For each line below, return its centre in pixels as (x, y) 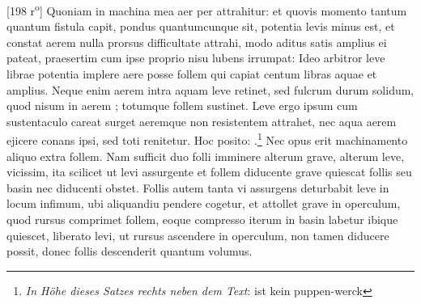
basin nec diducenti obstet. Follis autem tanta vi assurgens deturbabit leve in (198, 187)
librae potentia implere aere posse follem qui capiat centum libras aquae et (192, 74)
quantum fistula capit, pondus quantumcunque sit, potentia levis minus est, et (201, 26)
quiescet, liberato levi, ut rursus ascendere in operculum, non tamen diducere (198, 235)
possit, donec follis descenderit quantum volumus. (130, 251)
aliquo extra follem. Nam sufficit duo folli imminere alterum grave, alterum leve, (206, 156)
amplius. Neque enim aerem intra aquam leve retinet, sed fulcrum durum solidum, (210, 89)
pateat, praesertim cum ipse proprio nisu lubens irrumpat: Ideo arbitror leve (196, 58)
